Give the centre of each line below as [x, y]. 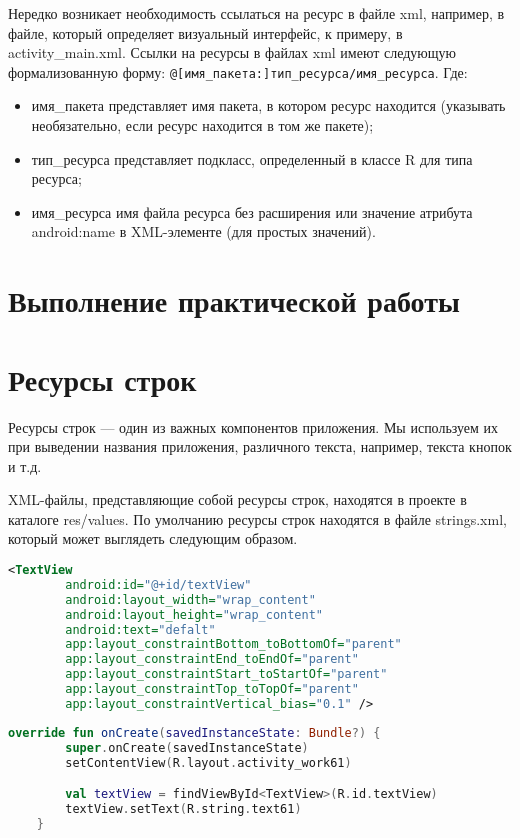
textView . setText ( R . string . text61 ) [183, 808]
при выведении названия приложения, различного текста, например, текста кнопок [260, 446]
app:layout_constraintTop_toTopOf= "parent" [212, 689]
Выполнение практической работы [234, 300]
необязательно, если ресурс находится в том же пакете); [202, 125]
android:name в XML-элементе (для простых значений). [203, 231]
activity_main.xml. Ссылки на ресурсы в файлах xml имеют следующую [232, 52]
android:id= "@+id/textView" [158, 584]
